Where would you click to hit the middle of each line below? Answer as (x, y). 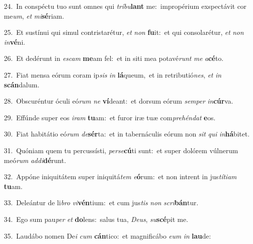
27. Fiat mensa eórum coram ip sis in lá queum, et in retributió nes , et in (113, 74)
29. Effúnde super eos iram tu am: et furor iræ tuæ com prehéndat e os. (110, 117)
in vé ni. (15, 41)
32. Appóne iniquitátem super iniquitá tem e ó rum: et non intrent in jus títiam (120, 176)
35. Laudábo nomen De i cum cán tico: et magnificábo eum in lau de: (108, 235)
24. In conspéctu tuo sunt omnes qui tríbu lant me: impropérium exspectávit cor (125, 6)
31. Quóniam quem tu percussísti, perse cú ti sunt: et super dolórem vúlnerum (121, 150)
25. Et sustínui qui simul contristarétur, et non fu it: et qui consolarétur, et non (124, 32)
